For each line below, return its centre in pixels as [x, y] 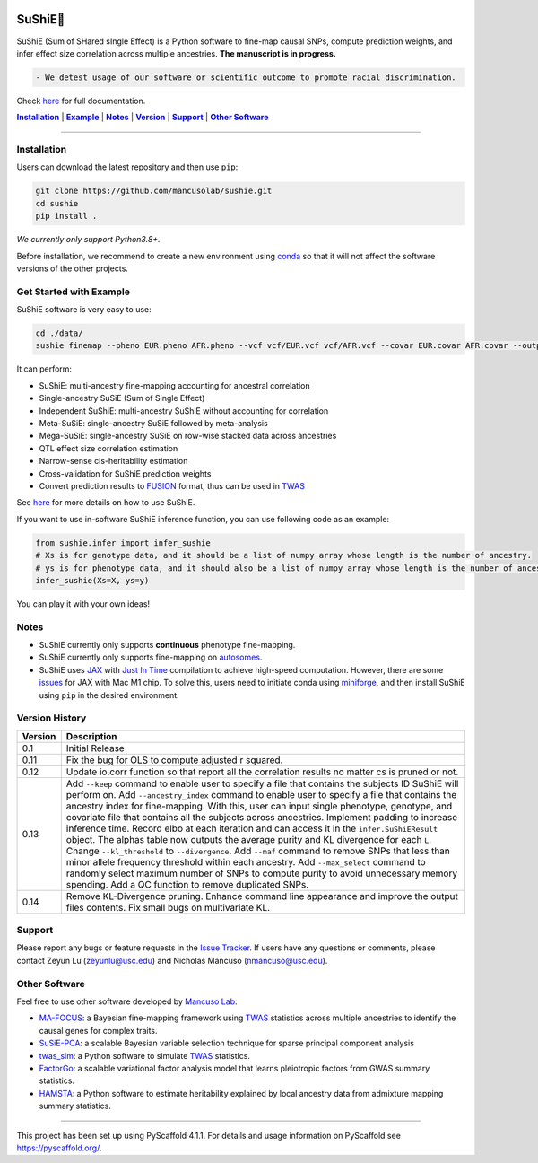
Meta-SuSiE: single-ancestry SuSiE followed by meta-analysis [153, 423]
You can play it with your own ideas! [83, 603]
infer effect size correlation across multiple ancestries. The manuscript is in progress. [176, 53]
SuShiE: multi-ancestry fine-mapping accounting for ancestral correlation [174, 385]
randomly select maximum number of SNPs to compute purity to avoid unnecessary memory [261, 873]
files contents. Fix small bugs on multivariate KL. [168, 907]
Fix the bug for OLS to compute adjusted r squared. [174, 760]
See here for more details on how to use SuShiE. [106, 503]
